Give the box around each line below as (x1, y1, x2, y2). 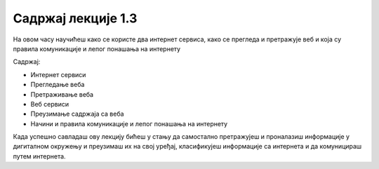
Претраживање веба (30, 90, 94, 98)
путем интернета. (13, 151, 66, 161)
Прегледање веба (30, 81, 85, 89)
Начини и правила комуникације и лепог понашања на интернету (30, 119, 228, 128)
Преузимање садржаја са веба (30, 109, 124, 119)
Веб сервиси (30, 100, 69, 108)
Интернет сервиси (30, 70, 86, 79)
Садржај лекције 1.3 (13, 11, 138, 26)
